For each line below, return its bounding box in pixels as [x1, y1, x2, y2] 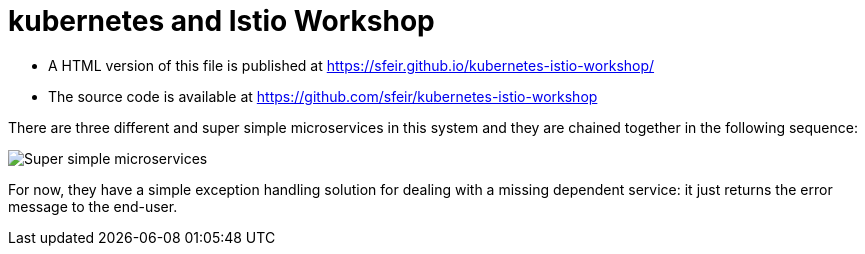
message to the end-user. [8, 197, 178, 215]
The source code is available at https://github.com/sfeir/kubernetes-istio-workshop [48, 87, 598, 105]
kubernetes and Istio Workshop [8, 4, 435, 38]
